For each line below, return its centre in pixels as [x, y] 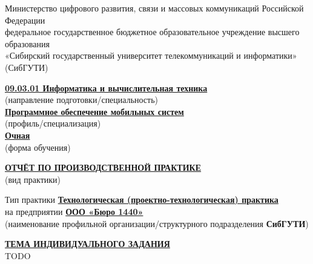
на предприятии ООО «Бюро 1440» [74, 211]
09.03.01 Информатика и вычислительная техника [106, 87]
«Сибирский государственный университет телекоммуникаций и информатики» [151, 55]
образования [27, 43]
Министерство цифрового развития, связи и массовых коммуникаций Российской [154, 8]
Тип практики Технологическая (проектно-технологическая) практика [142, 200]
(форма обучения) [38, 147]
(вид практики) [33, 179]
